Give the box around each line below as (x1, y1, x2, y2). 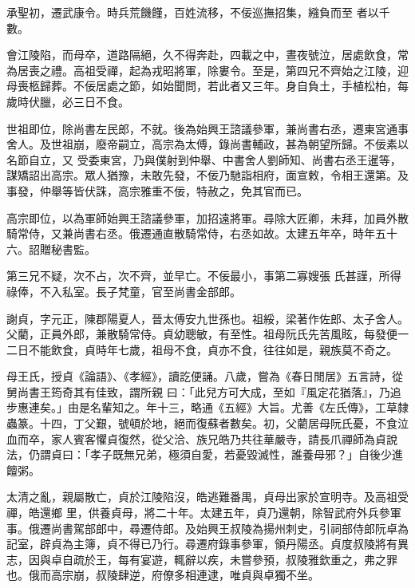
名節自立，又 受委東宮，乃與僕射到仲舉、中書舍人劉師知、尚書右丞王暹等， (6, 151, 401, 168)
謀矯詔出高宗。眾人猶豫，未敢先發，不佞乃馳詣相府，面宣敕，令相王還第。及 (6, 167, 409, 184)
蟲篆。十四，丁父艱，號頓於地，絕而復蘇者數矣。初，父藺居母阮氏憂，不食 (6, 415, 397, 432)
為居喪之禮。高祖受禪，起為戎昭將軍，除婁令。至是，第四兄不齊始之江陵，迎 (6, 61, 409, 78)
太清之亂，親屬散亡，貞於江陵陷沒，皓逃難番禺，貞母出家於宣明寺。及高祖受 (6, 488, 409, 505)
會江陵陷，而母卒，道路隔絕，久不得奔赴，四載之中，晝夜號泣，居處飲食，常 (6, 46, 409, 63)
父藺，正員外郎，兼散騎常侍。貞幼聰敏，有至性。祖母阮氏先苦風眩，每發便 (6, 326, 397, 342)
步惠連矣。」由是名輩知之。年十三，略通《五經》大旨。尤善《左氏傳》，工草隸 (6, 399, 409, 416)
